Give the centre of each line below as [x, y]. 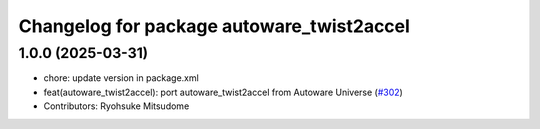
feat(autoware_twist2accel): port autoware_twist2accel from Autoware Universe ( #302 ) [223, 92]
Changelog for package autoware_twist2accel [214, 26]
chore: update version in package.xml [121, 78]
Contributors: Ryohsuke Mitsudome [116, 106]
